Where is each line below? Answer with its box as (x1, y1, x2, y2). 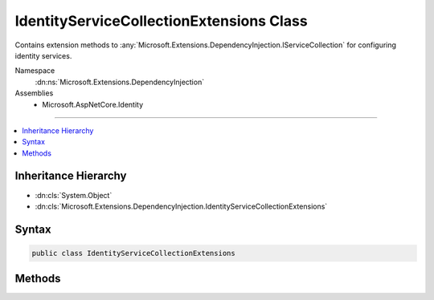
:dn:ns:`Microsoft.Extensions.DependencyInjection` (35, 77, 205, 87)
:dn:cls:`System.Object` (35, 190, 113, 200)
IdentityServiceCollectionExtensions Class (14, 12, 309, 30)
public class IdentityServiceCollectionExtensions (31, 249, 236, 257)
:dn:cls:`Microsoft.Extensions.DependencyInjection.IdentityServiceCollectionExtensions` (35, 201, 328, 211)
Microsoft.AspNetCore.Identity (42, 99, 144, 109)
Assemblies (14, 88, 54, 98)
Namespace (14, 66, 55, 75)
